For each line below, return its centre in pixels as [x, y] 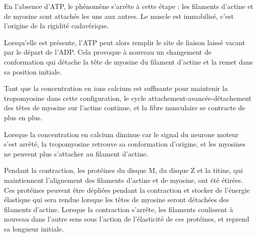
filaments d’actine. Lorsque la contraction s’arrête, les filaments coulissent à [119, 209]
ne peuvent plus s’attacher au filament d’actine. [76, 153]
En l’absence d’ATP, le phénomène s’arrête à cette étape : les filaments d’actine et [129, 6]
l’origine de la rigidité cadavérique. [56, 26]
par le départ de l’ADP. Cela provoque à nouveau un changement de [108, 52]
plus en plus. [23, 117]
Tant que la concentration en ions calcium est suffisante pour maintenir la [116, 88]
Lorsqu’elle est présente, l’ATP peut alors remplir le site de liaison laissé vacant [125, 42]
